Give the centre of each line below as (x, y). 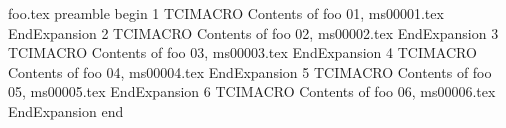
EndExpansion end (66, 110)
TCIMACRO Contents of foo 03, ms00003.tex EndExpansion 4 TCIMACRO (242, 52)
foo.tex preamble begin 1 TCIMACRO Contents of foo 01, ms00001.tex (226, 13)
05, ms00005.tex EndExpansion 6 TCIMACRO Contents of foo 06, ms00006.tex (252, 91)
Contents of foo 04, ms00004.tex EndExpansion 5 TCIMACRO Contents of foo (250, 71)
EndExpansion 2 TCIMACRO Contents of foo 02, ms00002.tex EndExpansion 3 (253, 32)
